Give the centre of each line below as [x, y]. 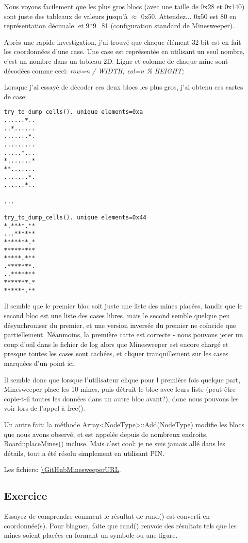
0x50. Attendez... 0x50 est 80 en [189, 16]
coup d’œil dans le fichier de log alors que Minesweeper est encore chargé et [116, 344]
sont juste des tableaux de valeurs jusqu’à [66, 16]
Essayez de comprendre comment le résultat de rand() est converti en [107, 516]
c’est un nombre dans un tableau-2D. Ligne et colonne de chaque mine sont [116, 61]
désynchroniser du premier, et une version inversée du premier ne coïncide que [120, 325]
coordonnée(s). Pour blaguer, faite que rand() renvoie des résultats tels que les [120, 525]
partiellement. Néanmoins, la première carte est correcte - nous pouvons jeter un [124, 335]
